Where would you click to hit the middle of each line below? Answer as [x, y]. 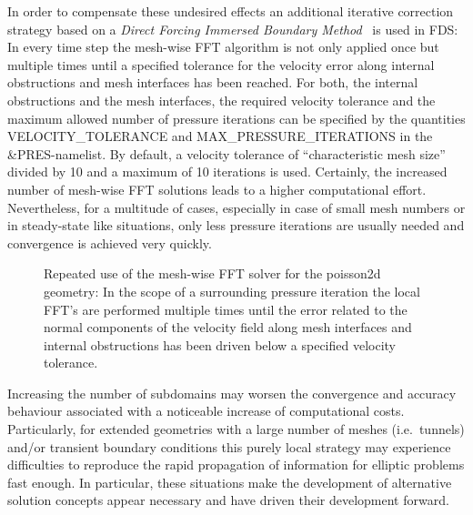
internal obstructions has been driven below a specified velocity [220, 344]
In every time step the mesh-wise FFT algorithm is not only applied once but [223, 47]
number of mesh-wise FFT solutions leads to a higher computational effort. [217, 189]
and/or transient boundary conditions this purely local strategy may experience [229, 446]
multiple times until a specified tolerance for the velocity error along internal [221, 64]
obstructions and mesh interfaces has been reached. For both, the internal [213, 82]
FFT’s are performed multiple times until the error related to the [226, 309]
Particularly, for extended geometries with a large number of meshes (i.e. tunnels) [236, 429]
